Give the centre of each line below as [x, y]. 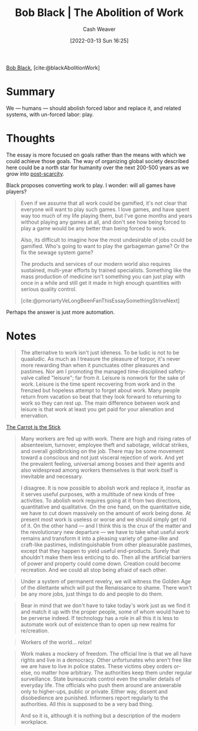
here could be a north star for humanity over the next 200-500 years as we [98, 167]
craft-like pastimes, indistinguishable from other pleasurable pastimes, [106, 544]
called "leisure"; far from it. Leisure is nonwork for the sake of [110, 377]
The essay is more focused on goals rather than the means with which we [96, 155]
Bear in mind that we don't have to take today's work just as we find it [105, 605]
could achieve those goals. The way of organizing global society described [98, 161]
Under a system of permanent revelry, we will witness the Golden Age [106, 581]
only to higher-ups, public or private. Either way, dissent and [94, 691]
